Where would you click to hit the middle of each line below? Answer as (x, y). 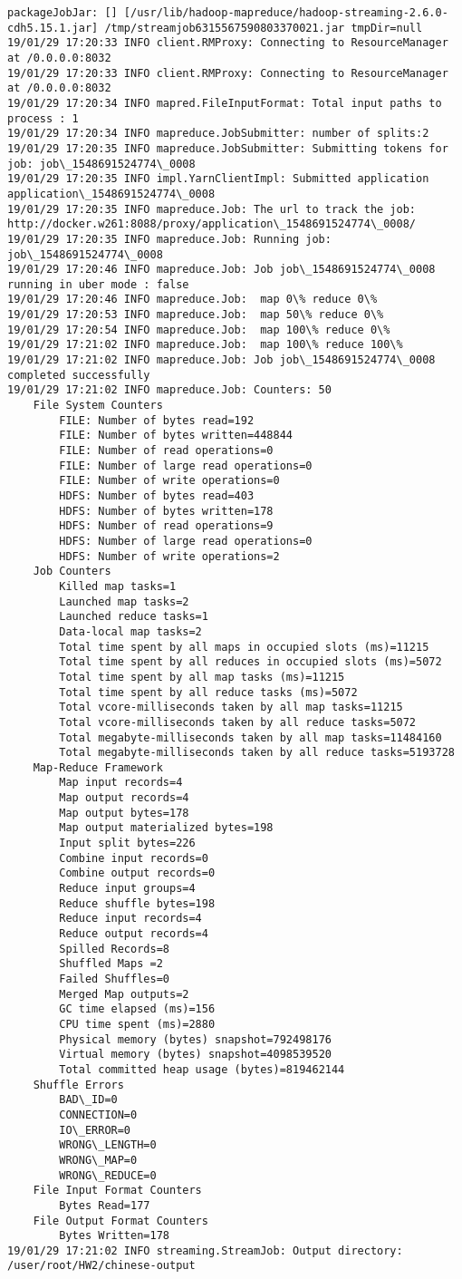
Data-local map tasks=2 (130, 631)
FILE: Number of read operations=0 (166, 451)
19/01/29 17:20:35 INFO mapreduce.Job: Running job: (169, 239)
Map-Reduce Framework (98, 767)
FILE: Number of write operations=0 (169, 481)
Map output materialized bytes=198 (166, 828)
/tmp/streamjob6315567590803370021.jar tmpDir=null (264, 28)
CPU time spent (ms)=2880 (137, 1024)
